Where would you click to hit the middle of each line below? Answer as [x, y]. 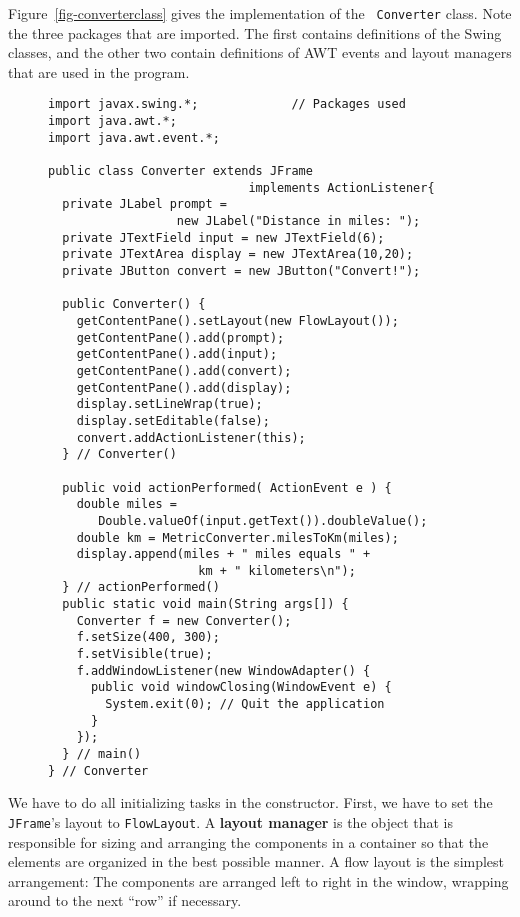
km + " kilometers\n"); [277, 570]
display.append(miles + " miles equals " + [223, 554]
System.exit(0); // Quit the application [245, 704]
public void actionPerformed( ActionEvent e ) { [227, 487]
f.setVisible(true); [144, 654]
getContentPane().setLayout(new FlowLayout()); [237, 320]
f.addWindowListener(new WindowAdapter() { [223, 670]
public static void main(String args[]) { [205, 604]
